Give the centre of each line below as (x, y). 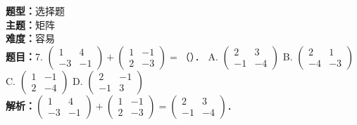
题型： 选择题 (35, 11)
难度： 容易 (30, 38)
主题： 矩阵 (30, 24)
